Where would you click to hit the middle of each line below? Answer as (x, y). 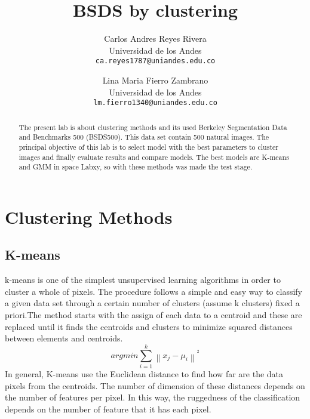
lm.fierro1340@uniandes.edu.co (155, 103)
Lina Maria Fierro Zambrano (155, 80)
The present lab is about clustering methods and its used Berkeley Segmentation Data (153, 127)
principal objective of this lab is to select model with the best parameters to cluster (148, 147)
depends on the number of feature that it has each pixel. (108, 409)
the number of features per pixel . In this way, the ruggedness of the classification (153, 397)
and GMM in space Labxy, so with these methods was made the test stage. (136, 167)
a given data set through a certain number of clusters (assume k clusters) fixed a (152, 303)
